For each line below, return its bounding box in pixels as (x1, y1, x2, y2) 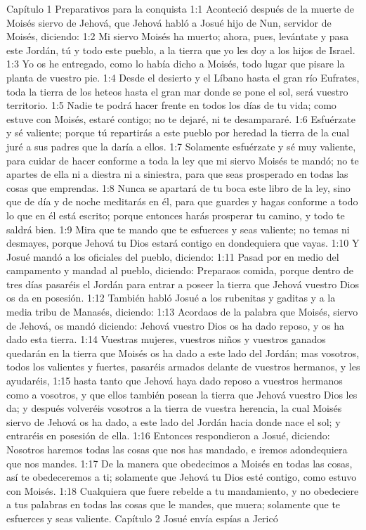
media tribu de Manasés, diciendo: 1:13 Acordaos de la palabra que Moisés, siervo (6, 304, 358, 319)
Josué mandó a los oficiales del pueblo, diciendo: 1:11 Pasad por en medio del (6, 249, 339, 264)
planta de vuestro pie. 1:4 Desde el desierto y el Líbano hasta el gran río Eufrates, (6, 70, 360, 84)
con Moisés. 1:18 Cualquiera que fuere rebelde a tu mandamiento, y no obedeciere (6, 483, 359, 498)
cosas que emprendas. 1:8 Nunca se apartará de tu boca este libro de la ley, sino (6, 180, 351, 195)
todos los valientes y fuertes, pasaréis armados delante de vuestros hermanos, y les (6, 359, 360, 374)
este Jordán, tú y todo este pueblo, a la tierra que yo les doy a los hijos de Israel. (6, 42, 355, 57)
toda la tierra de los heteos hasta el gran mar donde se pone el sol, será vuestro (6, 84, 348, 98)
